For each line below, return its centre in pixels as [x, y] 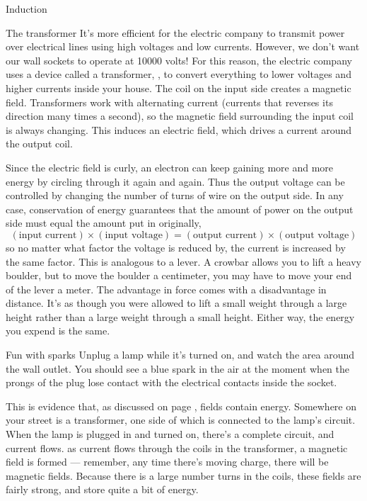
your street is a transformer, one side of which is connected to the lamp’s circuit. [181, 420]
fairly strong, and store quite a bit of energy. [102, 489]
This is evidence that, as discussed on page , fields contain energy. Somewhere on [181, 406]
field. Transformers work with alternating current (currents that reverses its [169, 102]
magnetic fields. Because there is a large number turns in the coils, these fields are [183, 475]
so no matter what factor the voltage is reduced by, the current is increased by [176, 247]
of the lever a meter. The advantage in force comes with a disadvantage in [166, 289]
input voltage [134, 235]
